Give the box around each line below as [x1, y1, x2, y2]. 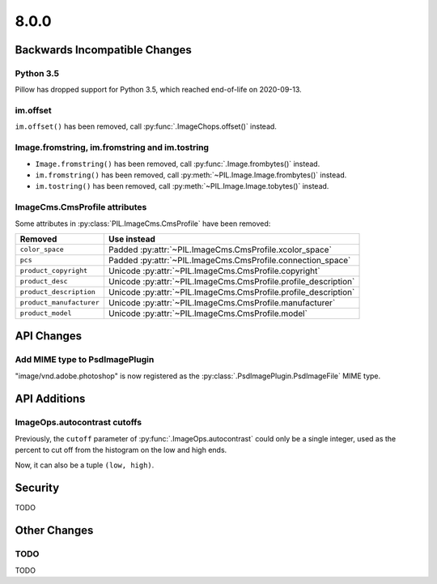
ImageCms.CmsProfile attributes [15, 202, 147, 213]
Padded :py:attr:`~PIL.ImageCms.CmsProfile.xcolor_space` [108, 244, 332, 255]
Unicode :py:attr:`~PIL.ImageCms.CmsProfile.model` [108, 308, 308, 319]
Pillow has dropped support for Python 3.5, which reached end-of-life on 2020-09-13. [15, 85, 303, 95]
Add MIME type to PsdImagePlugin [15, 354, 155, 365]
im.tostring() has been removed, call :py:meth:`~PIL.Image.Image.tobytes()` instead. [35, 181, 329, 191]
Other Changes [15, 523, 94, 538]
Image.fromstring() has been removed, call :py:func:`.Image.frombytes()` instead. [35, 159, 320, 168]
